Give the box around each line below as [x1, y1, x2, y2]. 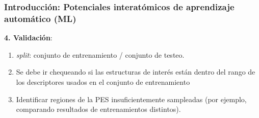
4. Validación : [4, 32, 53, 43]
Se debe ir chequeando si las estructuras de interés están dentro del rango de [16, 66, 255, 77]
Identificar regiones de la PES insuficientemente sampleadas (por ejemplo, [16, 93, 247, 104]
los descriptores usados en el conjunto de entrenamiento [16, 76, 190, 87]
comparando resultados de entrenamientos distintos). [16, 104, 181, 114]
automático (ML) [4, 12, 76, 25]
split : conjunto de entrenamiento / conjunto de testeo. [16, 49, 185, 60]
